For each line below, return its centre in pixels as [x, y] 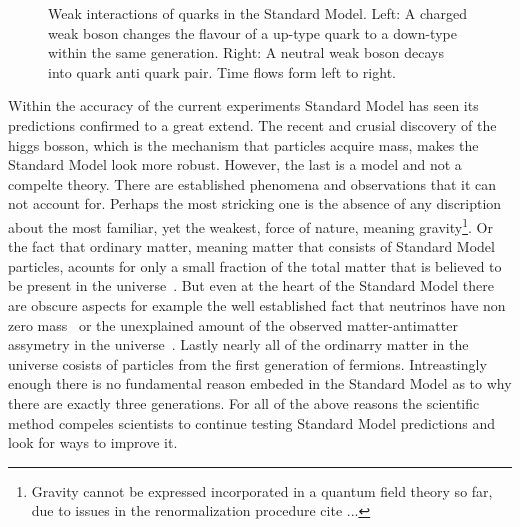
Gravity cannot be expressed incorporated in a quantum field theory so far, [262, 490]
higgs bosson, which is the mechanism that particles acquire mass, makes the [243, 144]
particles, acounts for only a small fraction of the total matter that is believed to [255, 265]
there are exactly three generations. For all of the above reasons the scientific [244, 402]
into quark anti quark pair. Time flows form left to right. [222, 71]
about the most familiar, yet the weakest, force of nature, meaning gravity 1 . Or [250, 225]
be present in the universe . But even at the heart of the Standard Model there [251, 285]
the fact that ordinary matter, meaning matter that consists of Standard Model [251, 246]
